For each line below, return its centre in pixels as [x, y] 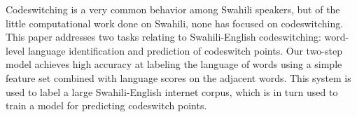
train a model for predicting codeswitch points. [106, 105]
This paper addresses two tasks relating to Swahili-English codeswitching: [163, 37]
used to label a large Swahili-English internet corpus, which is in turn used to [172, 91]
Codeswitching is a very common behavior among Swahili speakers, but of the [173, 9]
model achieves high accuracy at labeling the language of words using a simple [174, 64]
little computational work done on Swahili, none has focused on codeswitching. [175, 23]
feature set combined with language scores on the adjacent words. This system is [178, 77]
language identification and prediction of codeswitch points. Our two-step [185, 50]
